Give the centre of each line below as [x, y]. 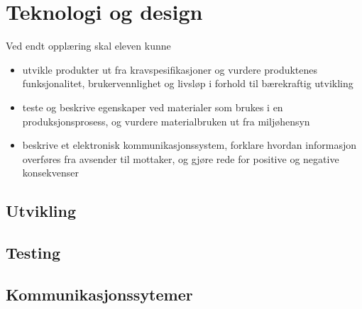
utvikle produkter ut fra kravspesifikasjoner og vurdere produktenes [170, 69]
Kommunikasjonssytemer [99, 294]
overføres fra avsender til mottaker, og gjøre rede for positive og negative [181, 158]
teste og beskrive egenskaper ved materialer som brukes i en [153, 107]
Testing [33, 253]
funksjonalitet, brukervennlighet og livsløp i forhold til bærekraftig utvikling [188, 83]
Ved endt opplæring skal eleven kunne [88, 46]
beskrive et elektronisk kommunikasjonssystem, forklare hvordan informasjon [189, 145]
